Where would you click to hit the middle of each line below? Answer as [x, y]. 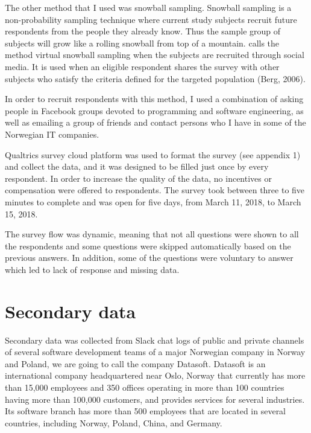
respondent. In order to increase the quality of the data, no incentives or [138, 178]
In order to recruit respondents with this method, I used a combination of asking [154, 99]
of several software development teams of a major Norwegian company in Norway [155, 352]
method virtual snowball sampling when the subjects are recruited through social [155, 55]
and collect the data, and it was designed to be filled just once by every [137, 166]
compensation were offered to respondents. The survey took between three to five [155, 190]
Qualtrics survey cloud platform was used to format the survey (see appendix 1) [153, 154]
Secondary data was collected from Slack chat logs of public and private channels [155, 340]
